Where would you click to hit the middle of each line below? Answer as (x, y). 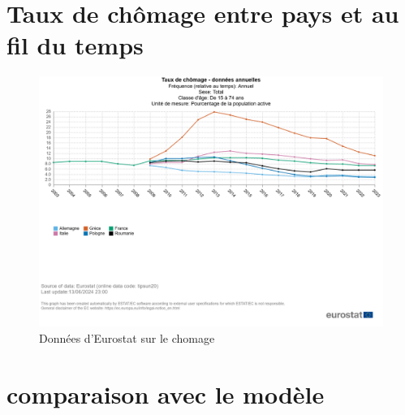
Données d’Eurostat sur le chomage (127, 337)
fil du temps (75, 45)
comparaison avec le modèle (166, 393)
